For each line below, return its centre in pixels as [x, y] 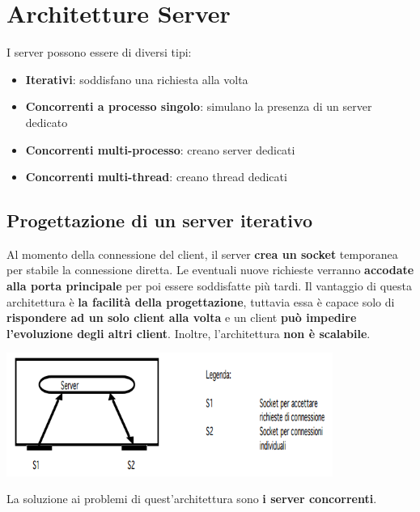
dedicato [47, 122]
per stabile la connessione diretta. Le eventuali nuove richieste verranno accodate [210, 270]
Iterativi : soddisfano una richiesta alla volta [137, 79]
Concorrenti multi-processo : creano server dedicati [160, 149]
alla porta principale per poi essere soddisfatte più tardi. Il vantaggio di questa [209, 286]
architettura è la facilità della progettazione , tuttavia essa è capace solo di [201, 301]
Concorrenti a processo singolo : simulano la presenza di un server [199, 106]
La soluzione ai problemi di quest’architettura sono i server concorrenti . [192, 499]
